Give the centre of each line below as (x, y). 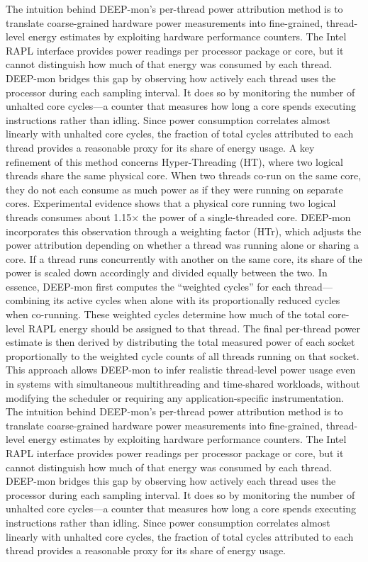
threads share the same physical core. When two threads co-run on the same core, (184, 175)
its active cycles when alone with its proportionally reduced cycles (197, 300)
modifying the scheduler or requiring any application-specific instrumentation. (175, 397)
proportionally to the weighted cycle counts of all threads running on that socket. (183, 355)
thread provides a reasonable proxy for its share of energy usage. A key (160, 147)
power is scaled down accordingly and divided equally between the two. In (167, 272)
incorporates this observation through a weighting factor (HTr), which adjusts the (184, 231)
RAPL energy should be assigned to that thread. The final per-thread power (194, 328)
